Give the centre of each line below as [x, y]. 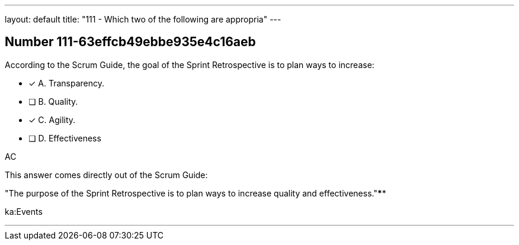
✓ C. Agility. [52, 120]
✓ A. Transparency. [67, 83]
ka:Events [24, 211]
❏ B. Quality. [53, 101]
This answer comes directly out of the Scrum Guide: [106, 175]
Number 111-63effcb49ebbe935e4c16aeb [130, 42]
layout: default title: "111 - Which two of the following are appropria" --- [143, 19]
